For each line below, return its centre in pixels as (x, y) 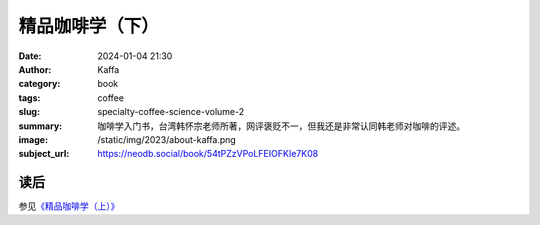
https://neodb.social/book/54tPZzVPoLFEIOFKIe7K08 (208, 154)
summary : (40, 126)
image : (33, 139)
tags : (29, 97)
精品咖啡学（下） (89, 26)
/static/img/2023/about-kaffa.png (167, 139)
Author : (35, 69)
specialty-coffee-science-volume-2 (171, 112)
